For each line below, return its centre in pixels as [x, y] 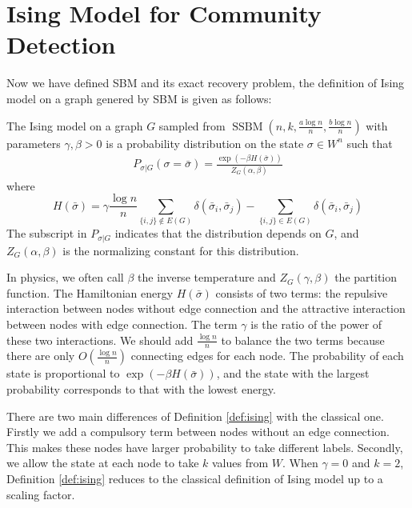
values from [240, 463]
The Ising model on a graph [75, 125]
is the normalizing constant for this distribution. [181, 250]
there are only [41, 356]
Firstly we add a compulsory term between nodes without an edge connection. [198, 432]
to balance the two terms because [303, 340]
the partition [366, 277]
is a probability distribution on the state [205, 143]
